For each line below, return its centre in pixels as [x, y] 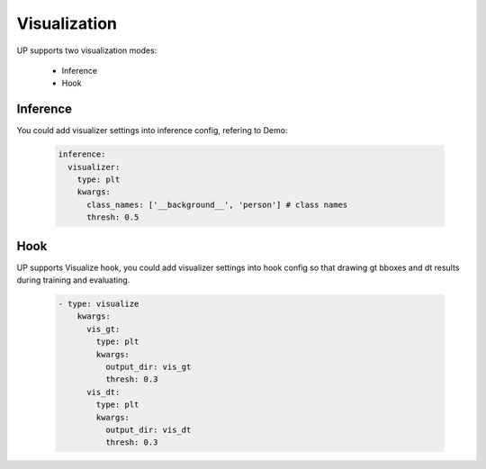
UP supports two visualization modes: [87, 50]
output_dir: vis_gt [148, 367]
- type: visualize [99, 304]
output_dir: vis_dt [148, 429]
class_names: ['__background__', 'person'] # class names [217, 204]
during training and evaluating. [73, 280]
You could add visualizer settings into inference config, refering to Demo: [152, 131]
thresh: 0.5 [113, 217]
